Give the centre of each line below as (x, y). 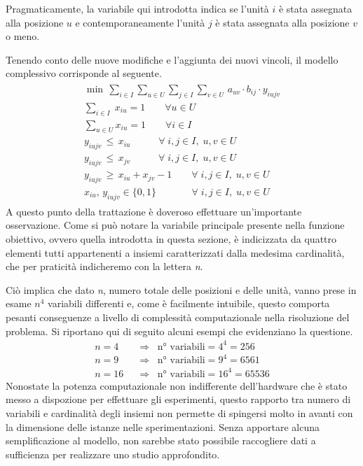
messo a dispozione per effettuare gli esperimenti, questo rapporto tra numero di (178, 399)
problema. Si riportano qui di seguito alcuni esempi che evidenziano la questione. (179, 331)
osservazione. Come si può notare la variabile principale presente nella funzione (175, 225)
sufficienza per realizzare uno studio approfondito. (113, 454)
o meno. (23, 36)
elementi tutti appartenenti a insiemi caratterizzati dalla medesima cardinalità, (175, 252)
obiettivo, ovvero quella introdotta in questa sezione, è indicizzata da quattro (171, 238)
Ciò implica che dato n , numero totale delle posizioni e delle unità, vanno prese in (181, 289)
